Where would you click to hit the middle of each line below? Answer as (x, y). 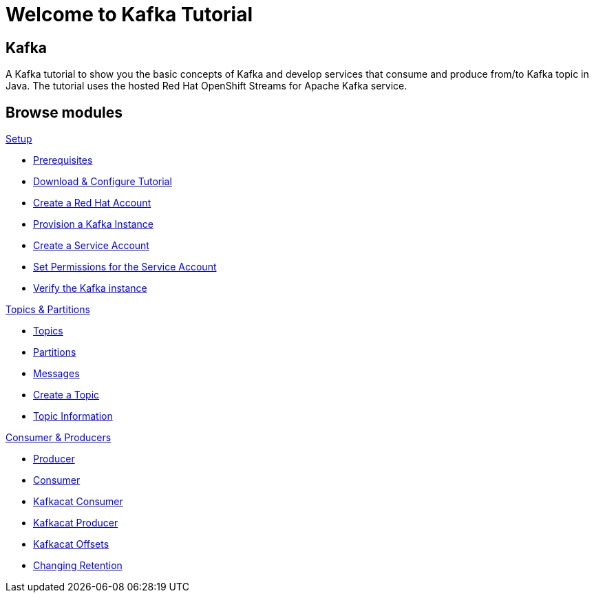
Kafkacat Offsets (71, 544)
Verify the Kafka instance (90, 288)
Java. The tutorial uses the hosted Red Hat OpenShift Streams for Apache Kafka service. (206, 86)
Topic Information (73, 416)
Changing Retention (78, 566)
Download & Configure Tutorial (103, 182)
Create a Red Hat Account (92, 203)
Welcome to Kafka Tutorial (129, 14)
